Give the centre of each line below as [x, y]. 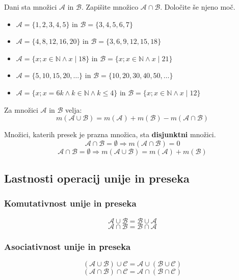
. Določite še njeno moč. [198, 7]
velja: [74, 109]
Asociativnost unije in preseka [68, 246]
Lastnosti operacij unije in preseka [97, 178]
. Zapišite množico [110, 7]
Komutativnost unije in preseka [70, 203]
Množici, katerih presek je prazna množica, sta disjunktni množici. [110, 134]
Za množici [21, 109]
